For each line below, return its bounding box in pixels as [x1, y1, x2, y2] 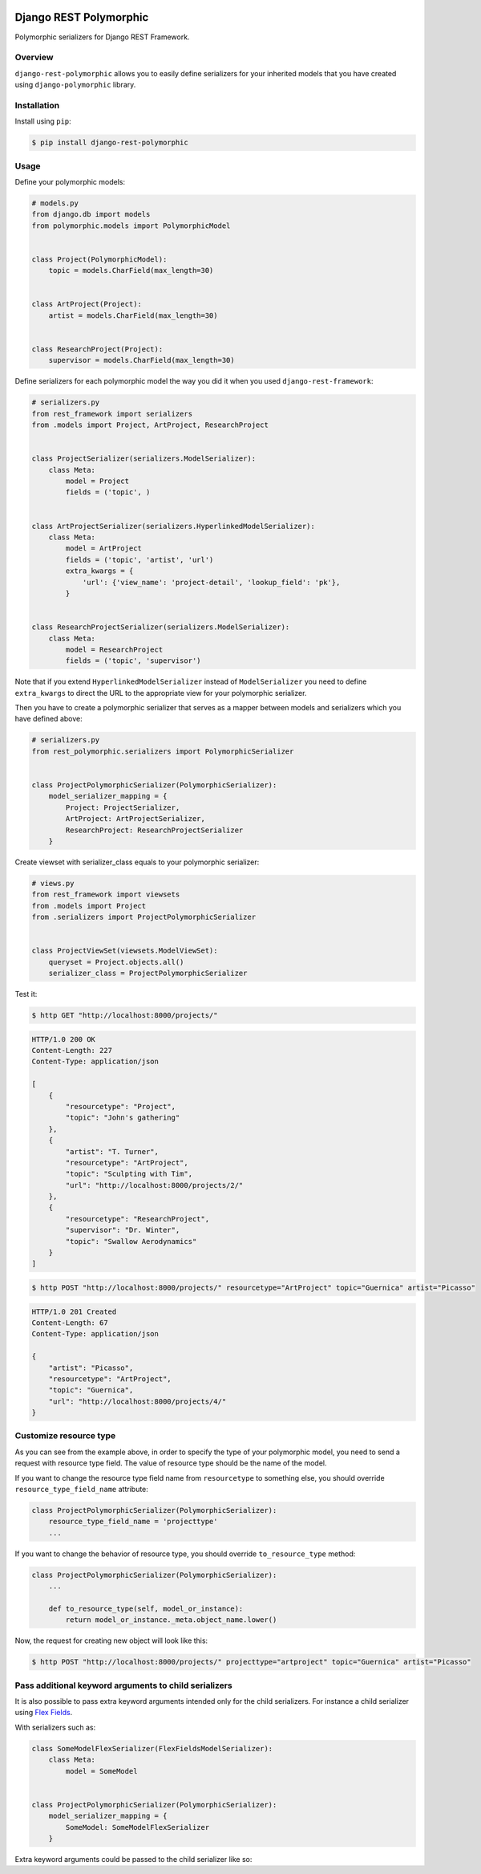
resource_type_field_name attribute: [14, 1485, 148, 1494]
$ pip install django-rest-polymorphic [31, 138, 188, 148]
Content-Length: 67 [31, 1318, 108, 1327]
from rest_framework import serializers [31, 409, 192, 418]
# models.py [31, 198, 79, 208]
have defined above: [14, 714, 83, 724]
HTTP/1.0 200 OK [31, 1035, 96, 1043]
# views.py [31, 879, 75, 888]
